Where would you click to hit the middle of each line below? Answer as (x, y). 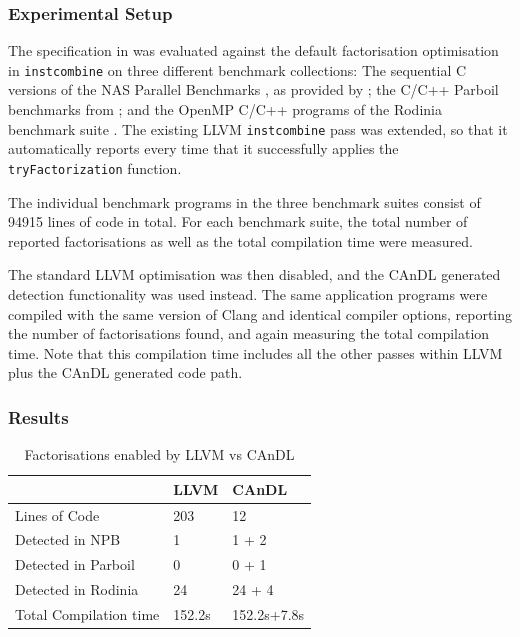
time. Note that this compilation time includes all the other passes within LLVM (255, 352)
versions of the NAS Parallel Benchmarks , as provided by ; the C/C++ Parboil (253, 89)
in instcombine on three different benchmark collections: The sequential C (237, 69)
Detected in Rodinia (77, 589)
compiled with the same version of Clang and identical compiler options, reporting (260, 313)
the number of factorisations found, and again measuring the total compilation (249, 333)
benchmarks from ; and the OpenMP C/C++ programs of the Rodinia (225, 109)
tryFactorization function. (95, 167)
